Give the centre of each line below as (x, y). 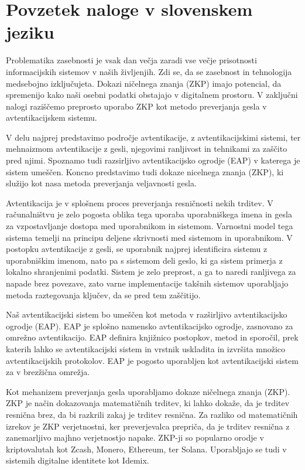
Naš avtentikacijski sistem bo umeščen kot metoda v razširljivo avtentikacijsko (147, 314)
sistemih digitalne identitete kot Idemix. (78, 460)
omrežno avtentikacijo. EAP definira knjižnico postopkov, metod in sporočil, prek (152, 337)
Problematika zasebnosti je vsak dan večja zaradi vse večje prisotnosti (131, 60)
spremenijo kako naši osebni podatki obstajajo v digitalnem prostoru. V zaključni (152, 95)
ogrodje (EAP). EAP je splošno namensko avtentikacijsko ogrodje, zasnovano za (150, 326)
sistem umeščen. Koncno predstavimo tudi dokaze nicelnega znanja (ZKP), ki (145, 171)
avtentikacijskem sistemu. (52, 117)
